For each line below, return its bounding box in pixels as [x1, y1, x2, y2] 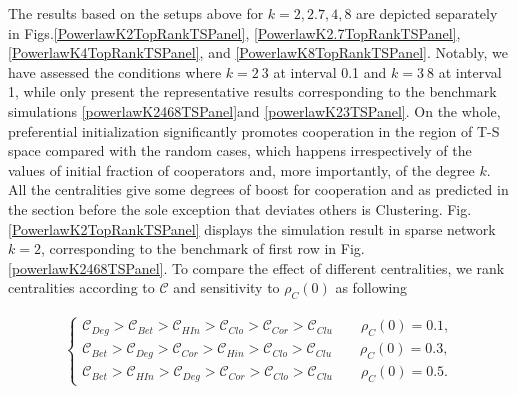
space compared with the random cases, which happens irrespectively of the [8, 140, 472, 161]
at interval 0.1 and [273, 61, 387, 82]
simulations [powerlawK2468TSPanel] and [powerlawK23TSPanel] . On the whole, [8, 100, 501, 121]
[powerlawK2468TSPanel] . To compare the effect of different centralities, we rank [8, 257, 505, 278]
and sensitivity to [173, 277, 280, 298]
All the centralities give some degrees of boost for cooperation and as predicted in [8, 179, 509, 200]
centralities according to [8, 277, 155, 298]
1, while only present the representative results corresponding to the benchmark [8, 81, 497, 102]
